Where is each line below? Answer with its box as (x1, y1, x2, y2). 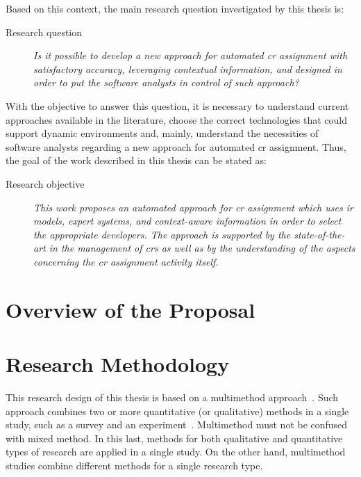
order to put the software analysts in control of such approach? (33, 75, 299, 90)
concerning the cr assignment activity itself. (33, 254, 219, 268)
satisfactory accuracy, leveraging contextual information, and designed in (33, 61, 342, 76)
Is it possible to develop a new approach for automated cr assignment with (33, 48, 348, 63)
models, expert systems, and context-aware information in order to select (33, 213, 342, 228)
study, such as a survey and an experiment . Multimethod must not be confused (6, 417, 348, 432)
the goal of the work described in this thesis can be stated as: (6, 153, 267, 168)
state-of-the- (294, 227, 345, 241)
